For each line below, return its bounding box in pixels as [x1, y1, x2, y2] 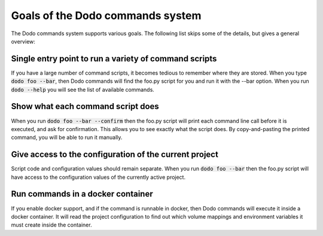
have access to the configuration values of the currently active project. [11, 173, 185, 181]
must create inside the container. [11, 221, 92, 229]
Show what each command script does [11, 101, 160, 111]
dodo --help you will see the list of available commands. [11, 86, 155, 93]
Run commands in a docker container [11, 189, 153, 199]
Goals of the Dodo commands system [11, 9, 202, 22]
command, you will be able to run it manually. [11, 134, 123, 141]
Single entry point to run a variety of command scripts [11, 54, 217, 64]
